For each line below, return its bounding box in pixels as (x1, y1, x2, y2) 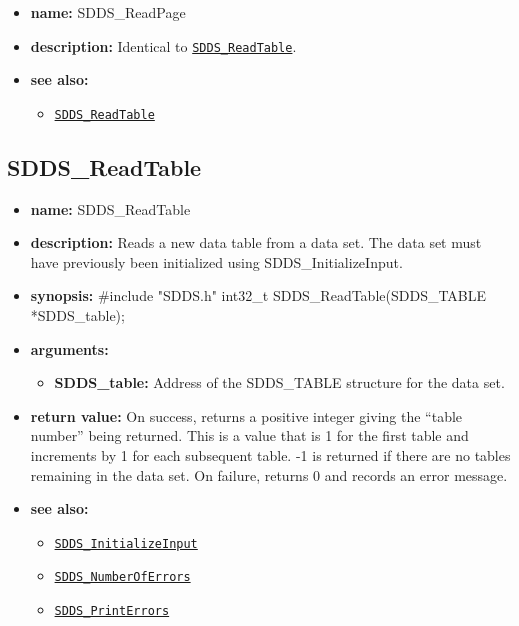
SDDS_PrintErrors (54, 604, 170, 619)
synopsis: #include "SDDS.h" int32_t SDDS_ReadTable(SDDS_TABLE (30, 285, 487, 306)
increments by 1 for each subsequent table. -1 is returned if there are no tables (30, 445, 511, 466)
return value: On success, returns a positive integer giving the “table (30, 405, 463, 426)
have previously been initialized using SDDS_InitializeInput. (30, 251, 403, 272)
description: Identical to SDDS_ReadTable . (30, 35, 297, 56)
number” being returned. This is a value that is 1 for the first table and (30, 425, 469, 446)
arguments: (30, 338, 109, 359)
